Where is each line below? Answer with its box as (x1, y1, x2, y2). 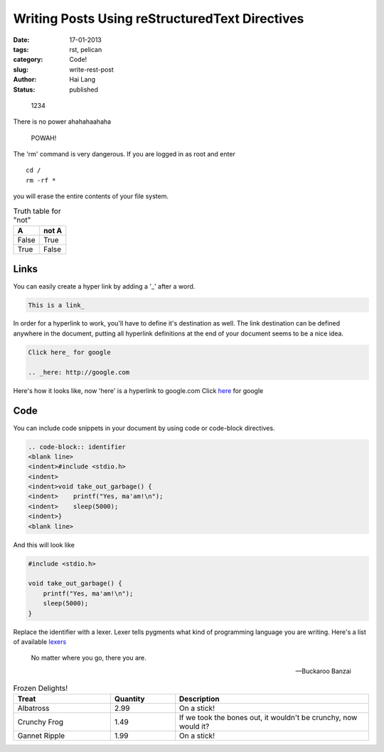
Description (178, 694, 220, 704)
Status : (13, 85, 36, 94)
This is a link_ (28, 301, 85, 309)
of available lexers (13, 637, 67, 646)
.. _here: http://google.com (28, 368, 130, 376)
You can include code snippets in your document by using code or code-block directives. (13, 424, 275, 432)
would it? (178, 721, 210, 731)
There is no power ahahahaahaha (13, 117, 112, 126)
